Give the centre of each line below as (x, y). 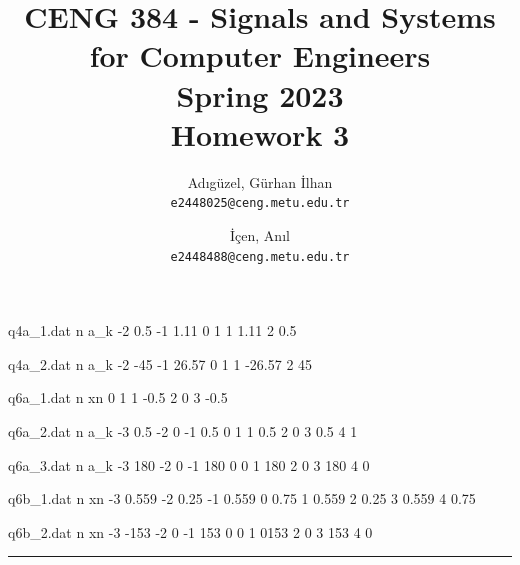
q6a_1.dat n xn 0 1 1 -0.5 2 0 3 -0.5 (118, 397)
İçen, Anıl (260, 234)
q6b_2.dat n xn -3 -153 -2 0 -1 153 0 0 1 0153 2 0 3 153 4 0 (190, 531)
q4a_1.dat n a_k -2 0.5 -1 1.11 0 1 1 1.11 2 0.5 (152, 330)
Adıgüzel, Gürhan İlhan (260, 181)
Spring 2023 (260, 94)
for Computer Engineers (260, 55)
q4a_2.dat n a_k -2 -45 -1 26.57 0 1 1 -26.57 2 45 (160, 363)
